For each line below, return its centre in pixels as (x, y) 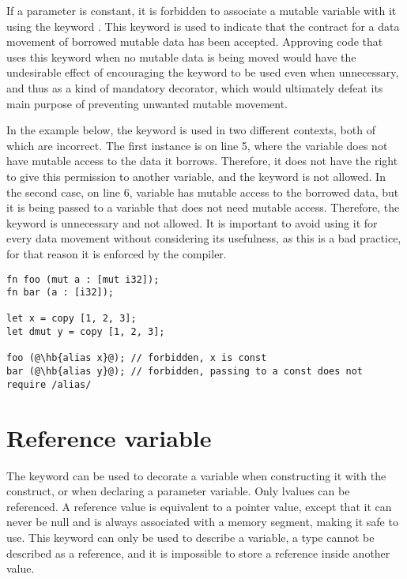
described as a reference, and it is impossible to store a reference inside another (198, 553)
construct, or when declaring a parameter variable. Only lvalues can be (178, 491)
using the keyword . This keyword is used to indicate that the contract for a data (203, 26)
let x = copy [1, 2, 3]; (72, 319)
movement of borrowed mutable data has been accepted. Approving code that (195, 41)
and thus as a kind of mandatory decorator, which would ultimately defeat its (195, 87)
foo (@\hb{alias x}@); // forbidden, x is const (137, 358)
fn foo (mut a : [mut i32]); (83, 279)
